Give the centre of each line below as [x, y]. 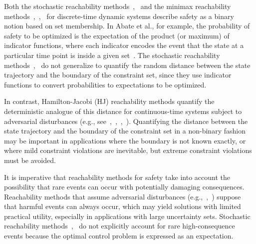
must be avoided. [30, 160]
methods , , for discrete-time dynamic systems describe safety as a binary [119, 16]
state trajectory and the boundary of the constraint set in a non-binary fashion [125, 131]
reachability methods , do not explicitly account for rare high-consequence [120, 226]
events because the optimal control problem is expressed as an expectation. [119, 236]
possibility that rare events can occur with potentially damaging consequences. [124, 187]
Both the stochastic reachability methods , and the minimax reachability [118, 6]
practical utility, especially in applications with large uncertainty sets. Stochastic [127, 216]
